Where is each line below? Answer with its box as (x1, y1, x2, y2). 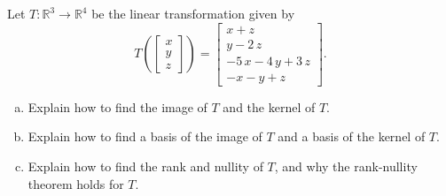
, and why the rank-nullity (274, 156, 418, 175)
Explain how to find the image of (27, 97, 207, 116)
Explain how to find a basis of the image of (27, 127, 262, 146)
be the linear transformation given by (91, 4, 295, 22)
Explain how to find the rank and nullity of (27, 156, 263, 175)
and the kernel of (223, 97, 316, 116)
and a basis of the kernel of (278, 127, 426, 146)
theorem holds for (27, 174, 124, 192)
